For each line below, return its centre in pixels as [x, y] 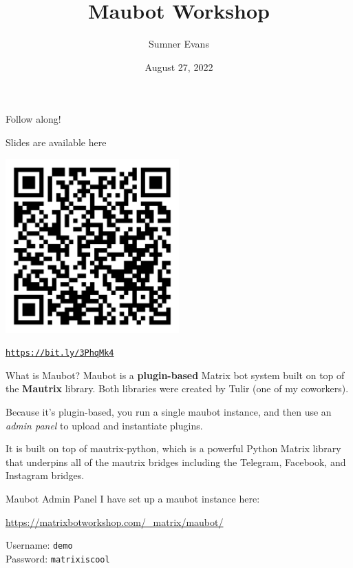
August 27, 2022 [179, 67]
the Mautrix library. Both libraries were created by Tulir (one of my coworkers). [177, 388]
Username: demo [39, 545]
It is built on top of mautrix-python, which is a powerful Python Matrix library [173, 448]
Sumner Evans [179, 44]
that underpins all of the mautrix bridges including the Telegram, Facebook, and [176, 461]
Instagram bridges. [45, 475]
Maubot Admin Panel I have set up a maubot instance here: [133, 498]
